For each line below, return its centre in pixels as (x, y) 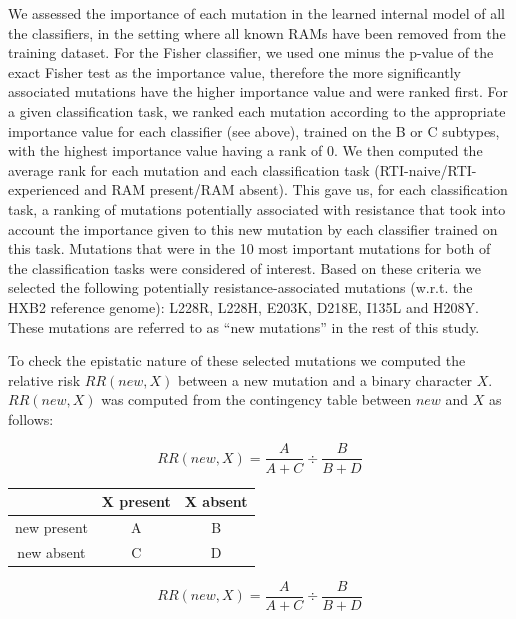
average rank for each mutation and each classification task (189, 169)
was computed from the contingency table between (256, 399)
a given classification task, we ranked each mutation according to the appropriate (257, 110)
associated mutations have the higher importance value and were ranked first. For (258, 91)
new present (51, 526)
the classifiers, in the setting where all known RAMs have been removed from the (257, 32)
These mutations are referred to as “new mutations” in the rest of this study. (244, 326)
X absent (216, 501)
